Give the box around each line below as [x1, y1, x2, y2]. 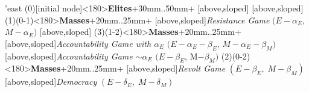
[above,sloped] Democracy [5, 75, 97, 88]
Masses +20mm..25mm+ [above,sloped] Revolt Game [30, 62, 226, 75]
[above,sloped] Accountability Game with [5, 37, 151, 49]
